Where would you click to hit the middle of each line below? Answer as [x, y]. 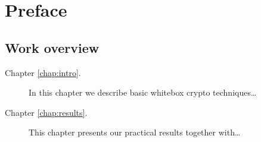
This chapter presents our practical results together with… [135, 132]
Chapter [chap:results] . [46, 112]
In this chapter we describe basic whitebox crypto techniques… [143, 92]
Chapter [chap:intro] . [43, 72]
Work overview [52, 47]
